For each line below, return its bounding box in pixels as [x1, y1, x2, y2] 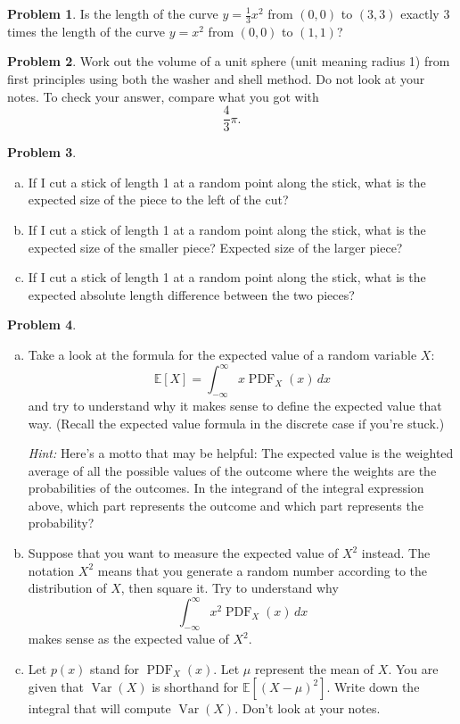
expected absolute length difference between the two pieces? [28, 285, 355, 304]
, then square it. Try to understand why [120, 578, 339, 597]
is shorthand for [152, 678, 239, 696]
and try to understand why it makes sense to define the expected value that [28, 395, 442, 414]
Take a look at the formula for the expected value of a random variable [28, 345, 417, 364]
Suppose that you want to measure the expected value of [28, 544, 339, 562]
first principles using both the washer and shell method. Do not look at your [7, 70, 425, 88]
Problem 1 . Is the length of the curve [7, 4, 218, 22]
